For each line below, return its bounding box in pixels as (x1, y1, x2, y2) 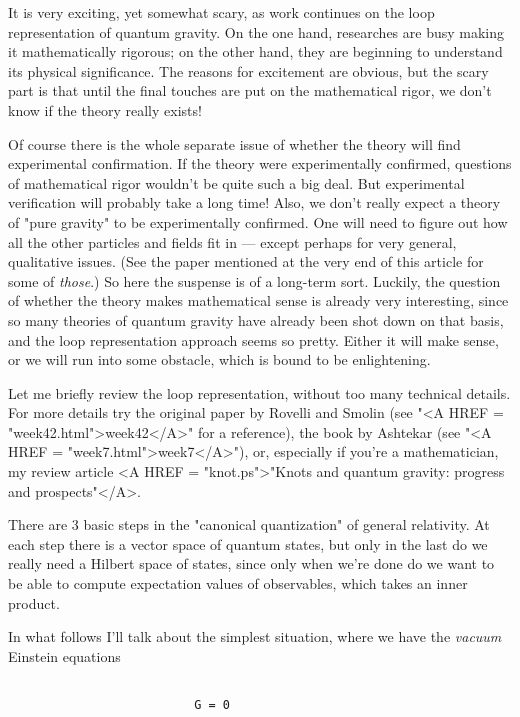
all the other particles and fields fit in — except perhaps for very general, (8, 231, 457, 252)
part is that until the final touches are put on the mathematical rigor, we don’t (8, 80, 492, 101)
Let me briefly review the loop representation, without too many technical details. (8, 382, 511, 403)
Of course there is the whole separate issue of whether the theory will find (8, 133, 461, 154)
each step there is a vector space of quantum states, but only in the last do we (8, 533, 488, 554)
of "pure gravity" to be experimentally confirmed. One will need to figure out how (8, 211, 508, 232)
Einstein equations (8, 645, 121, 666)
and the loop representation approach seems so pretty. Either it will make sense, (8, 329, 499, 350)
